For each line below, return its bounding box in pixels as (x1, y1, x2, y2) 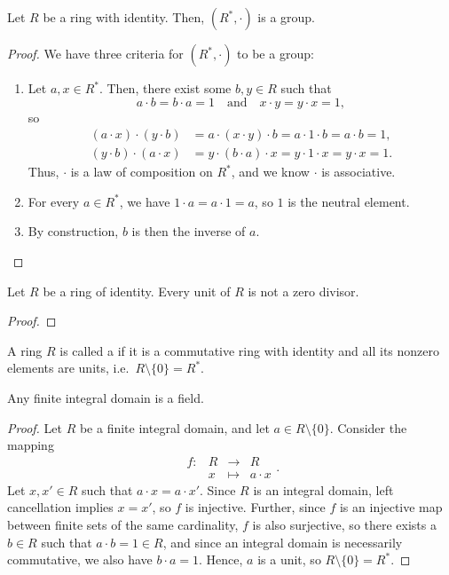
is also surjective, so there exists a (252, 516, 437, 534)
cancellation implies (7, 498, 114, 516)
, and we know (231, 162, 310, 181)
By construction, (28, 222, 119, 240)
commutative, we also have (7, 550, 153, 569)
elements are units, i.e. (7, 358, 130, 377)
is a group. (257, 8, 316, 26)
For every (28, 192, 80, 210)
